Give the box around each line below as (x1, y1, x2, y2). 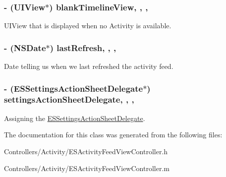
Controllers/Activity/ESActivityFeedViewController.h (4, 146, 168, 156)
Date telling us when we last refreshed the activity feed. (4, 61, 173, 71)
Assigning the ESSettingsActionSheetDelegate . (4, 113, 145, 123)
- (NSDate (4, 41, 46, 54)
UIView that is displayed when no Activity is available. (4, 20, 171, 31)
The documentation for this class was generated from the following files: (4, 129, 223, 140)
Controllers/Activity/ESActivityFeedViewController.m (4, 163, 169, 173)
